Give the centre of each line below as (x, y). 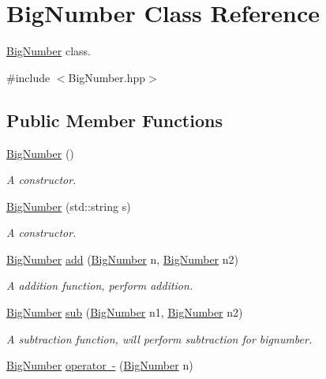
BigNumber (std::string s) (69, 206)
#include (28, 77)
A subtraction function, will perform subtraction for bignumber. (159, 338)
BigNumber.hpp (107, 77)
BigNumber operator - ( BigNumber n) (100, 365)
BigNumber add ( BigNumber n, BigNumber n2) (123, 259)
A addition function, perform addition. (100, 285)
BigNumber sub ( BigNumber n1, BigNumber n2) (125, 312)
